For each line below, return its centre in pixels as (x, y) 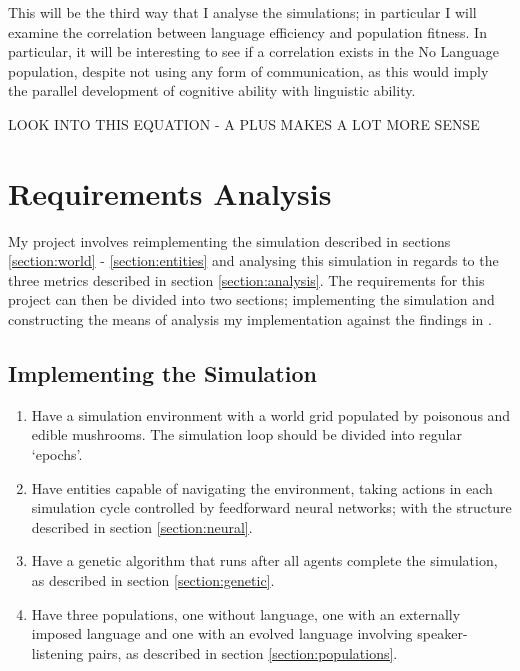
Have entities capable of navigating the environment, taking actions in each (262, 487)
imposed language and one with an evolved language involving (222, 633)
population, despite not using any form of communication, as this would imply (248, 70)
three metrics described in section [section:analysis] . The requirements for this (246, 279)
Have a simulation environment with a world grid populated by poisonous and (271, 414)
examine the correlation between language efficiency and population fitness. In (247, 31)
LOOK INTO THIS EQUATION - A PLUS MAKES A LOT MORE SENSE (244, 123)
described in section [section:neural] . (142, 526)
